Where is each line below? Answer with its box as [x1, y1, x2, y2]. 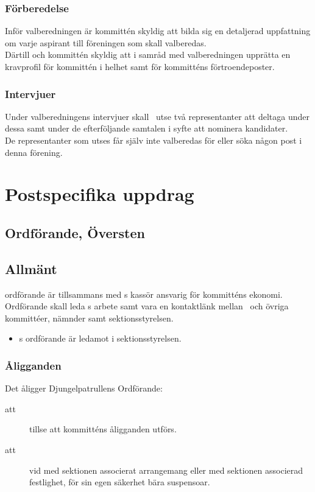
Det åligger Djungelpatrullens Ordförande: [5, 382, 163, 395]
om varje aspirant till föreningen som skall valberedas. [5, 36, 207, 49]
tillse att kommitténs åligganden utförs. [29, 423, 177, 435]
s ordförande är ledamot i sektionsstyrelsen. [19, 332, 182, 345]
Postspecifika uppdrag [5, 181, 194, 206]
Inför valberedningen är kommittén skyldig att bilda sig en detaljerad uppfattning [5, 24, 311, 37]
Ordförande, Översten [5, 223, 145, 242]
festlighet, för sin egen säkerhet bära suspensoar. [29, 476, 210, 488]
